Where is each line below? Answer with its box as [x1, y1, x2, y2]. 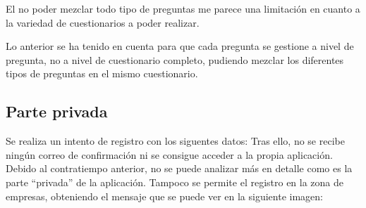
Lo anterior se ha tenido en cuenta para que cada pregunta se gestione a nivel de [6, 39, 354, 53]
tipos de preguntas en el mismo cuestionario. [6, 66, 198, 81]
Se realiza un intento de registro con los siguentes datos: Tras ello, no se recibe [6, 134, 345, 148]
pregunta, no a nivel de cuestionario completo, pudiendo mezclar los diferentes [6, 52, 344, 67]
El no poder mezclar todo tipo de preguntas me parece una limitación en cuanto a [6, 1, 360, 15]
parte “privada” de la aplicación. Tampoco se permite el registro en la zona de [6, 174, 344, 189]
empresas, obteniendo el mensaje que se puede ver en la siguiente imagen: [6, 188, 323, 203]
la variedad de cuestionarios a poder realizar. [6, 15, 200, 30]
